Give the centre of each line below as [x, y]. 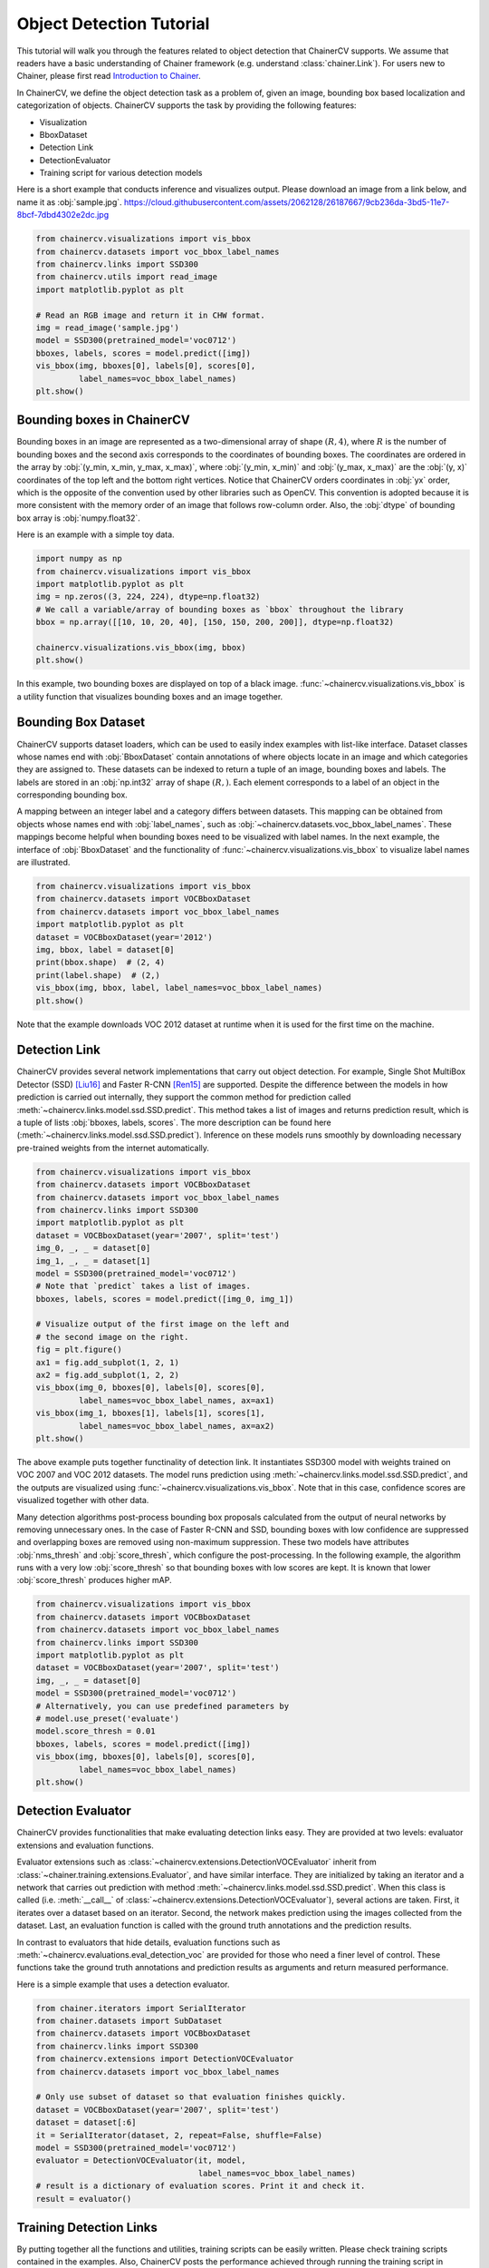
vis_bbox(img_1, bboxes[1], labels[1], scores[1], [151, 1413]
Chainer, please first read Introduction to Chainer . [109, 76]
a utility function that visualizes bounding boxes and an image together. [150, 696]
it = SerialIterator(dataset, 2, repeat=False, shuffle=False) [179, 2135]
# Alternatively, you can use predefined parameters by [163, 1706]
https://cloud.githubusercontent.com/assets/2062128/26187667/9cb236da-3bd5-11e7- [287, 202]
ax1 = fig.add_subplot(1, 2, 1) [108, 1362]
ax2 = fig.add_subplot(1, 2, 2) [108, 1375]
